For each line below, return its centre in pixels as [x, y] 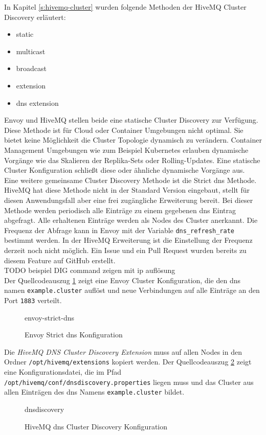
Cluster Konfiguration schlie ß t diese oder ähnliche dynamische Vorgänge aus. [125, 170]
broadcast [31, 68]
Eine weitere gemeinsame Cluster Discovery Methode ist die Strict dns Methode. [130, 180]
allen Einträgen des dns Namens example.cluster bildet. [94, 392]
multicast [31, 51]
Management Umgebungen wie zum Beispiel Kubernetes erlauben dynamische [126, 150]
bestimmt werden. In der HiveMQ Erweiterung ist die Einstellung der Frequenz [128, 240]
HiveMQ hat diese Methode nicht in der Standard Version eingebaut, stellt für [127, 190]
